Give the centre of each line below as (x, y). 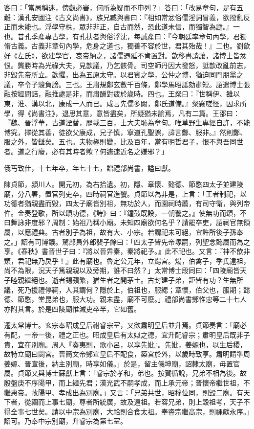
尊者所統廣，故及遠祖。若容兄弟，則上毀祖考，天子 (161, 402)
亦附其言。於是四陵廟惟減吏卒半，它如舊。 (72, 308)
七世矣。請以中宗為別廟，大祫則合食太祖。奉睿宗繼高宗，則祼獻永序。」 (137, 411)
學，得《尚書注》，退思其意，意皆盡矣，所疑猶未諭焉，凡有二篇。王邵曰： (122, 113)
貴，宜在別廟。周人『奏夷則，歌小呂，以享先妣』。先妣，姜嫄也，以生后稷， (125, 344)
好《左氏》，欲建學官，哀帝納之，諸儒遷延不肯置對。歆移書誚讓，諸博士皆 (122, 55)
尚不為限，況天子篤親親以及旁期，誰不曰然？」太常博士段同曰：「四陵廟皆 (122, 270)
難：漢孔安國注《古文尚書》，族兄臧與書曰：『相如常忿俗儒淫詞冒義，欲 (117, 17)
